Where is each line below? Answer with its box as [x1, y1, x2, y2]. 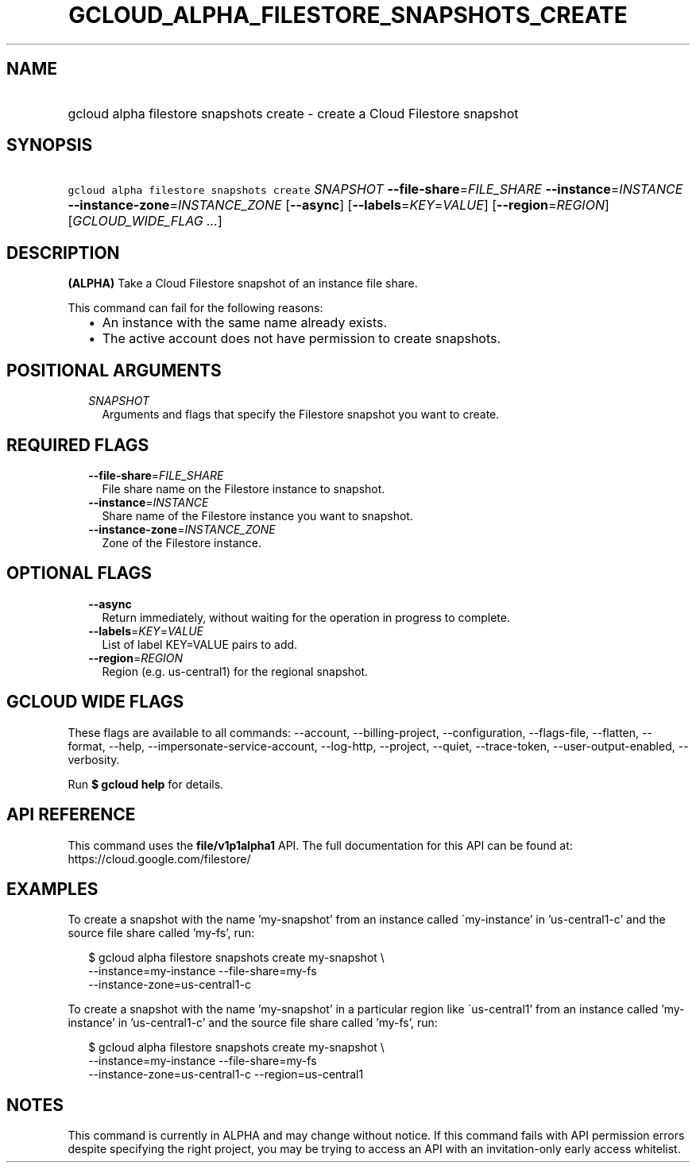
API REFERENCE [6, 804, 136, 825]
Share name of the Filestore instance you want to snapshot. [102, 508, 413, 523]
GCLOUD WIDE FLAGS [6, 692, 184, 712]
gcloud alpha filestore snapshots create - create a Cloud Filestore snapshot [68, 105, 519, 122]
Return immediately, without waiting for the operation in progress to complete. [102, 610, 510, 624]
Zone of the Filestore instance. [102, 535, 262, 550]
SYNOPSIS [6, 135, 93, 156]
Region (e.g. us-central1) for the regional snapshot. [102, 664, 369, 678]
